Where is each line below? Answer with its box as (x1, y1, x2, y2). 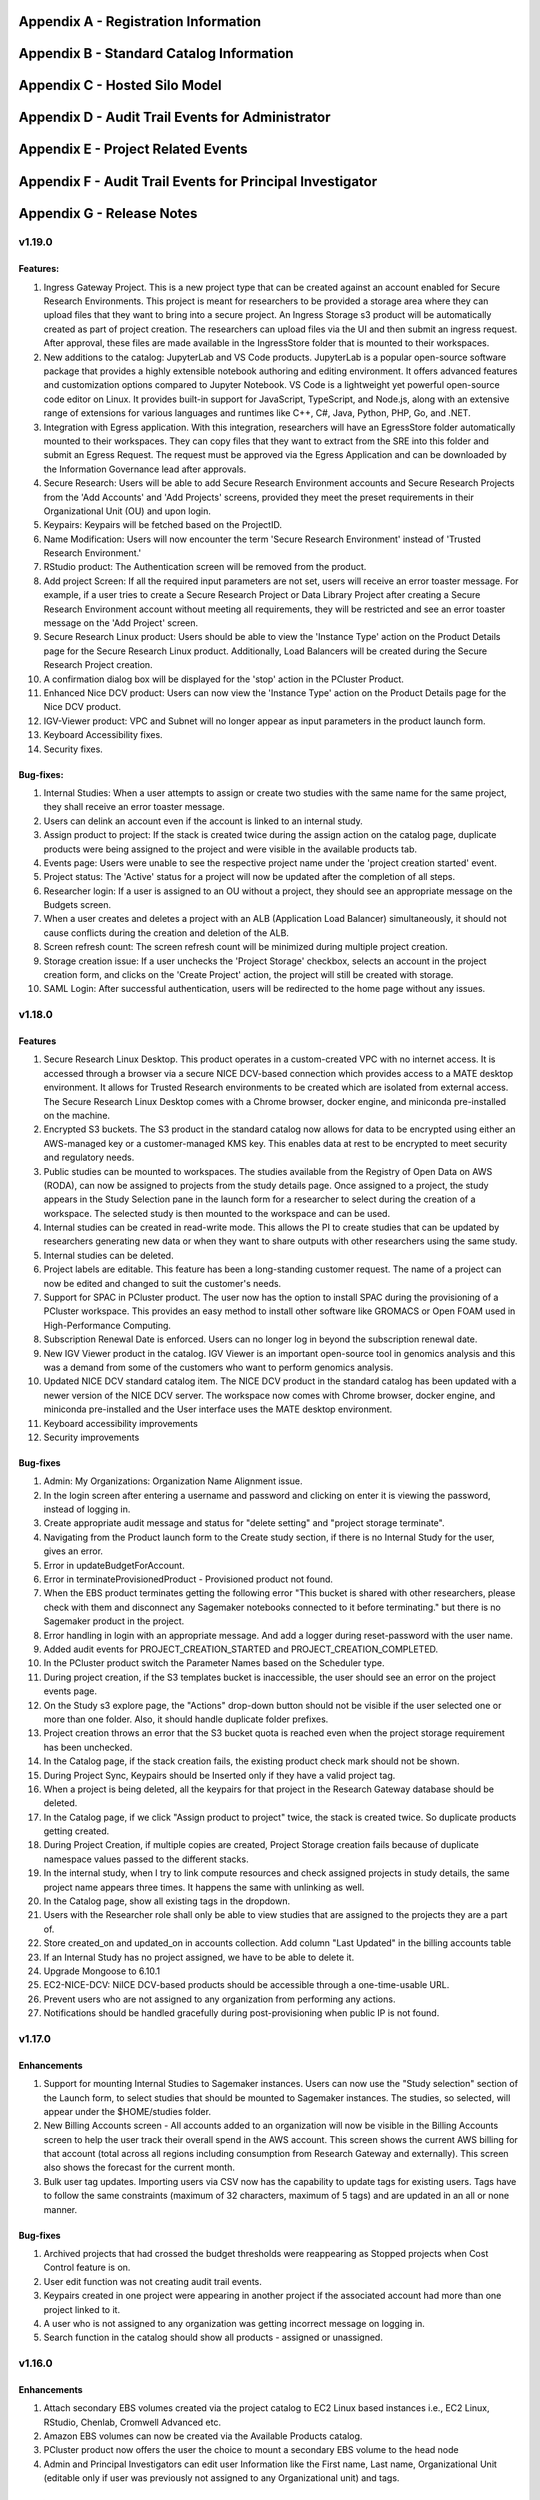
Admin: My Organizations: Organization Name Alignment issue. (43, 1475, 304, 1487)
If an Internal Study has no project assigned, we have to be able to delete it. (43, 1951, 355, 1963)
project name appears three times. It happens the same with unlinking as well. (43, 1881, 365, 1893)
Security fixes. (43, 743, 104, 755)
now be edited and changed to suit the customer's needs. (43, 1277, 282, 1289)
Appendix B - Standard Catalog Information (18, 45, 294, 62)
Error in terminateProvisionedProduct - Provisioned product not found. (43, 1573, 334, 1585)
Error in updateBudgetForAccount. (43, 1559, 185, 1571)
